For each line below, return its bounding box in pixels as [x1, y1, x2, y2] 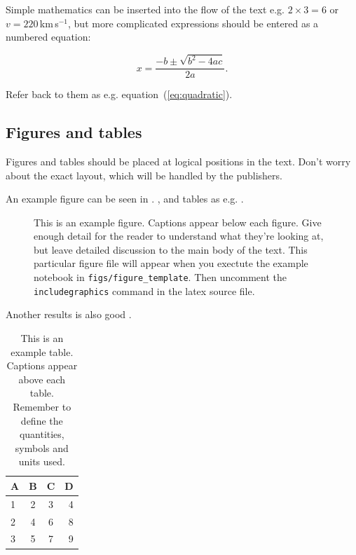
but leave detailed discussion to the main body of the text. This [34, 242, 308, 256]
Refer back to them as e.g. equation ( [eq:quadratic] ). [6, 87, 233, 102]
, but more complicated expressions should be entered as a [68, 15, 319, 30]
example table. [11, 344, 74, 359]
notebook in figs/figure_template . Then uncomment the [34, 270, 287, 285]
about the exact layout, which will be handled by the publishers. [6, 167, 282, 182]
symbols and [15, 440, 69, 455]
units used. [18, 454, 65, 469]
